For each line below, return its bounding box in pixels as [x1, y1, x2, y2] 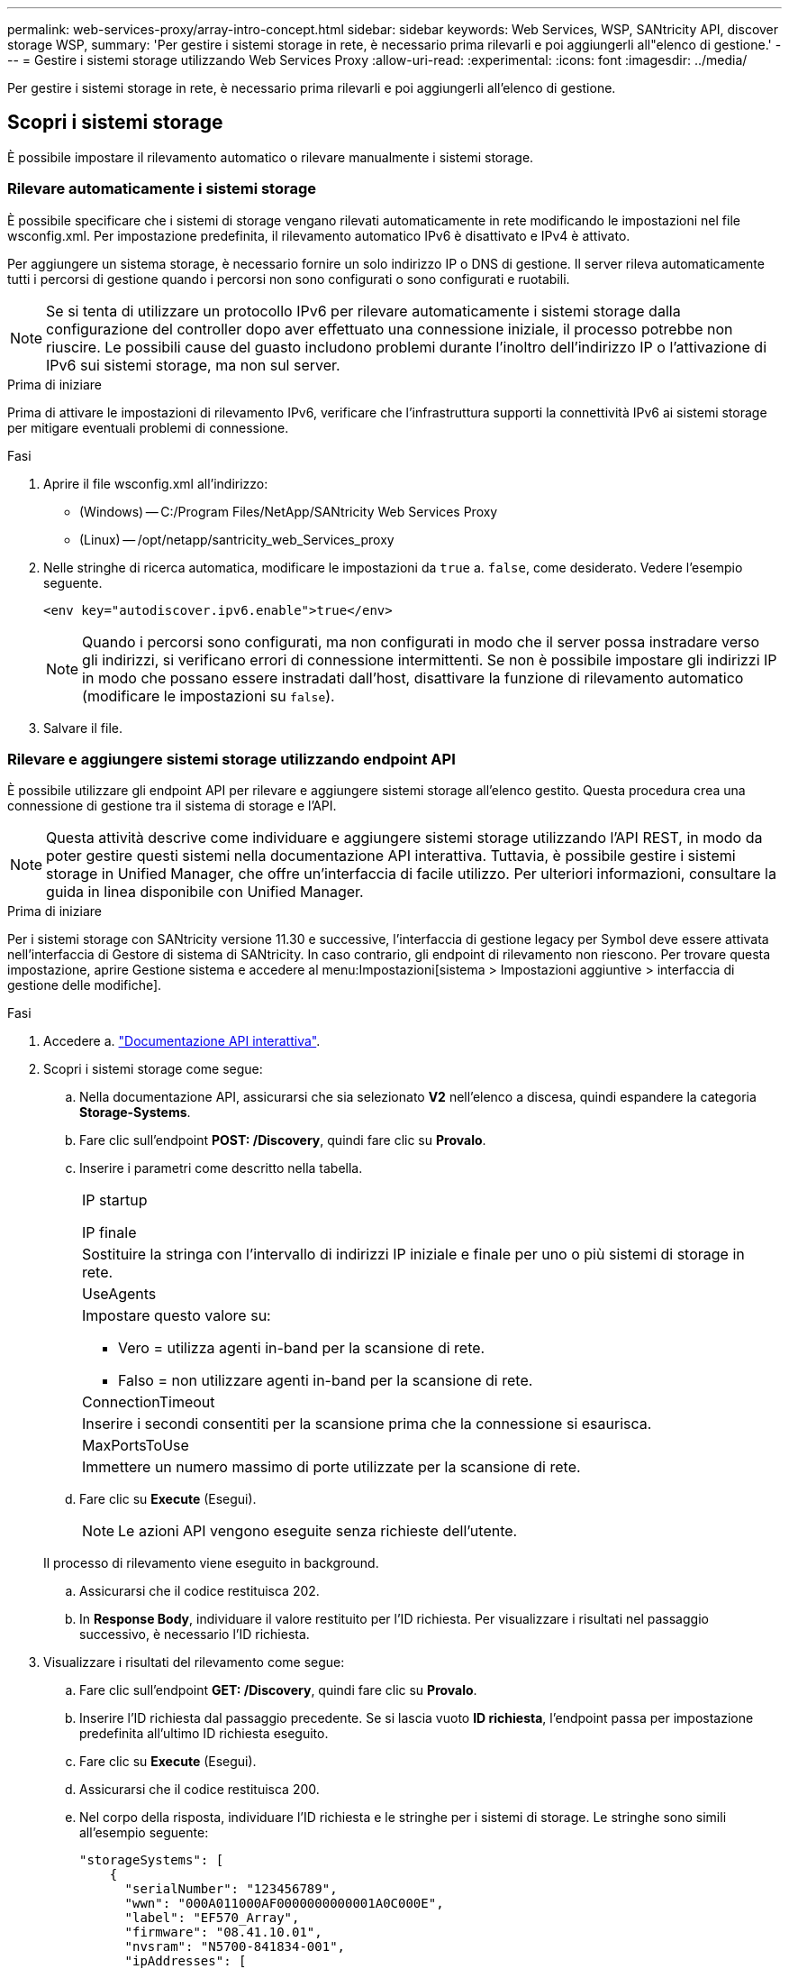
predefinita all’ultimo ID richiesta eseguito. [79, 1726, 329, 1742]
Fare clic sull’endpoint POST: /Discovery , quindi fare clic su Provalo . [79, 1132, 486, 1149]
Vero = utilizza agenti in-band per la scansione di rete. [118, 1339, 485, 1358]
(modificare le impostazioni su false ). [82, 686, 335, 705]
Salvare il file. [43, 719, 122, 736]
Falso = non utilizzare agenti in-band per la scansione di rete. [118, 1371, 533, 1390]
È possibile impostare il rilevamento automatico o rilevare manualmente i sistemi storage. [7, 149, 534, 165]
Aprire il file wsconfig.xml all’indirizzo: [43, 475, 268, 491]
